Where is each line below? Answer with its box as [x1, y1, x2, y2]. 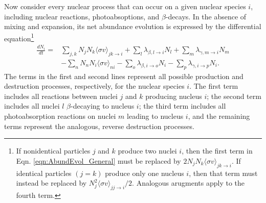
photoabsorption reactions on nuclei [4, 111, 116, 121]
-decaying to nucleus [71, 100, 135, 111]
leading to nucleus [127, 111, 184, 121]
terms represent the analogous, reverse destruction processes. [4, 120, 194, 131]
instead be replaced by [16, 177, 87, 188]
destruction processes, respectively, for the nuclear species [4, 81, 185, 91]
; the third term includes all [139, 100, 226, 111]
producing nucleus [145, 90, 202, 101]
